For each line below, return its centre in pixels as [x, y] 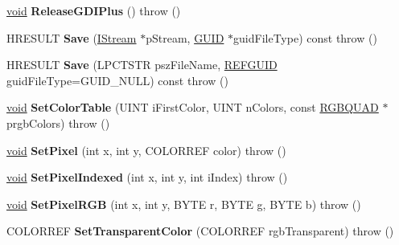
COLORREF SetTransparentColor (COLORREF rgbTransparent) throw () [200, 231]
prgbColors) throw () [58, 122]
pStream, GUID [185, 37]
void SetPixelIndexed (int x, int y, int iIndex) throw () [147, 177]
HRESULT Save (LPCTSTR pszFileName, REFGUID [142, 65]
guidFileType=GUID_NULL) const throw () [117, 80]
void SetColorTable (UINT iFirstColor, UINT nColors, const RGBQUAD [193, 107]
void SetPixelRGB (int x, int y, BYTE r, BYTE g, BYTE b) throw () [184, 204]
